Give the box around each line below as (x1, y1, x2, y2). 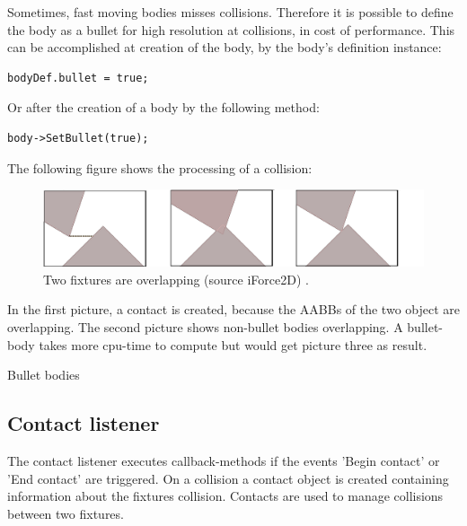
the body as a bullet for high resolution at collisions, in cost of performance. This (7, 20, 455, 39)
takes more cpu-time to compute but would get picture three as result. (39, 335, 427, 354)
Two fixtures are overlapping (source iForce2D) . (43, 269, 309, 288)
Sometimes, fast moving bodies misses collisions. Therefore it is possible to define (7, 3, 454, 21)
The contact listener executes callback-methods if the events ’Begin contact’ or (7, 451, 440, 470)
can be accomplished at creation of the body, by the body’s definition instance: (7, 38, 442, 57)
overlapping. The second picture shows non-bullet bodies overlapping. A (7, 318, 403, 337)
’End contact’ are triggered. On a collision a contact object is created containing (7, 469, 449, 487)
